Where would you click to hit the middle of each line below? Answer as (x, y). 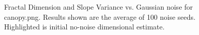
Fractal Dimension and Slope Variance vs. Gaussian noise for (98, 7)
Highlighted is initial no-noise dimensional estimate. (84, 27)
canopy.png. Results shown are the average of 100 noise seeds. (100, 16)
